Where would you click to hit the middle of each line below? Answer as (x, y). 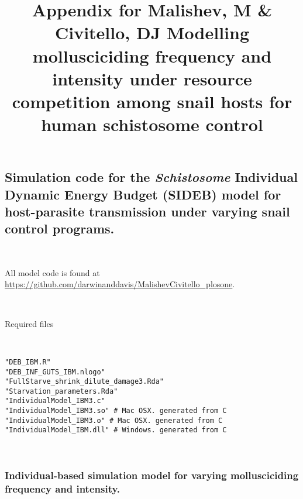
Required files (29, 323)
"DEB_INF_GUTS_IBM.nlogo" (55, 372)
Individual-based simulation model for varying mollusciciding (152, 475)
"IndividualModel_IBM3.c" (55, 401)
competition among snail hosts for (152, 101)
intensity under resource (152, 78)
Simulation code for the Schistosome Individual (151, 177)
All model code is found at (52, 272)
